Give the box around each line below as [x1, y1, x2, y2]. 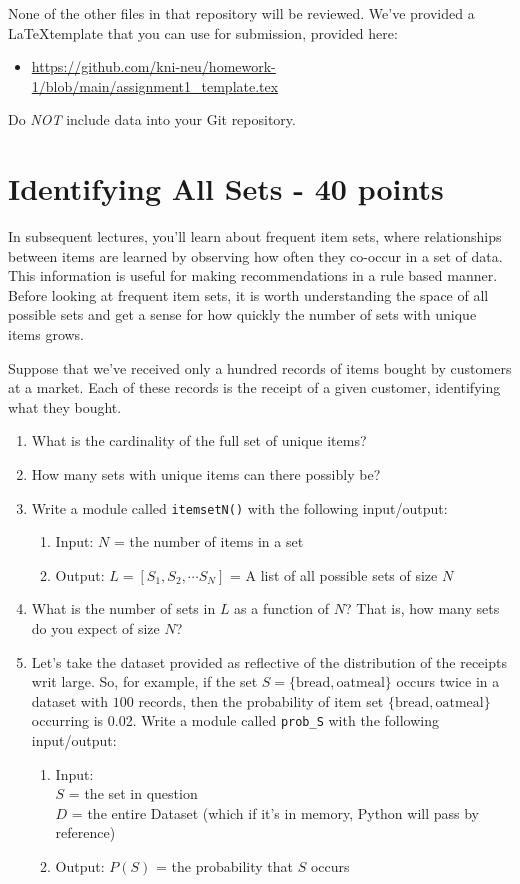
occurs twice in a [396, 671, 500, 692]
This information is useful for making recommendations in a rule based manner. [8, 265, 498, 286]
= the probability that [156, 856, 293, 877]
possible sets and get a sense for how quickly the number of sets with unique [8, 304, 477, 325]
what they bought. [8, 396, 122, 417]
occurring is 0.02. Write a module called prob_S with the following [31, 710, 439, 731]
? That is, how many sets [345, 598, 500, 619]
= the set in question [68, 783, 198, 804]
